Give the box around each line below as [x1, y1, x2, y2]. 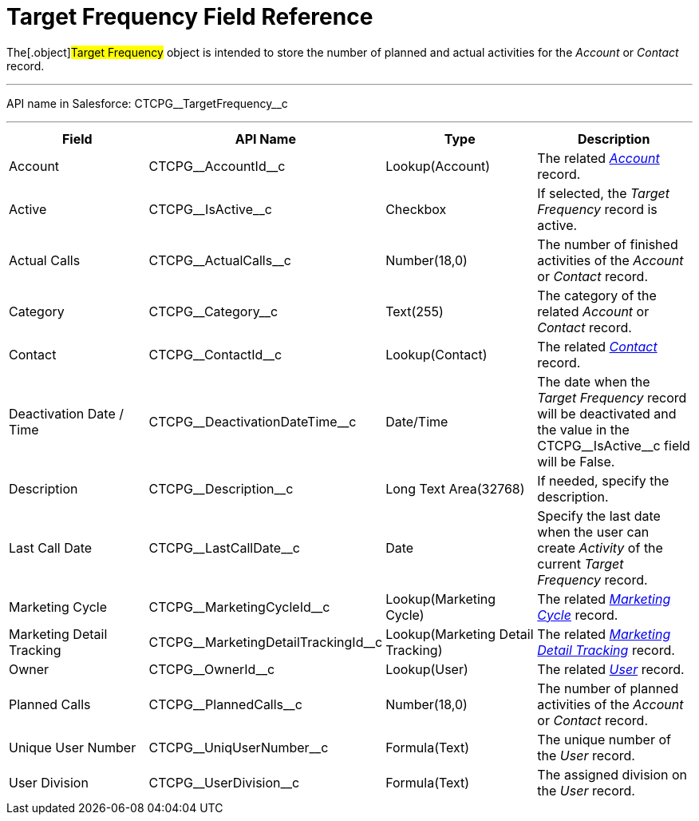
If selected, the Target [537, 184, 669, 201]
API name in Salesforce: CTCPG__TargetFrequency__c [6, 96, 288, 110]
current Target [537, 555, 624, 572]
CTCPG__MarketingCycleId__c [148, 598, 330, 615]
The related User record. [537, 660, 685, 677]
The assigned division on [537, 766, 688, 783]
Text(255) [385, 303, 444, 319]
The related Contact [537, 338, 658, 355]
